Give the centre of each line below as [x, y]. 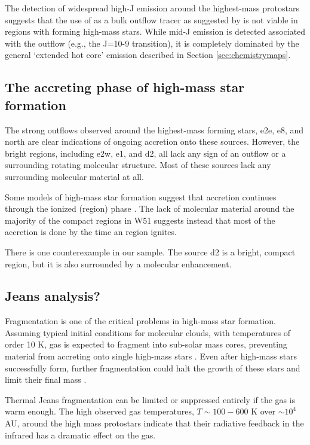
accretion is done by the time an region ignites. [91, 232]
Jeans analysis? [53, 296]
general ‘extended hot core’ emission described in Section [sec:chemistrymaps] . [148, 55]
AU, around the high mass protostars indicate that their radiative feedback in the [154, 423]
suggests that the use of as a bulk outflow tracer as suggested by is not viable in [151, 19]
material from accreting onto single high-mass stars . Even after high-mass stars [151, 356]
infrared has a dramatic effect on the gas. [80, 435]
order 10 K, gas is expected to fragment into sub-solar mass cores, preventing [146, 344]
